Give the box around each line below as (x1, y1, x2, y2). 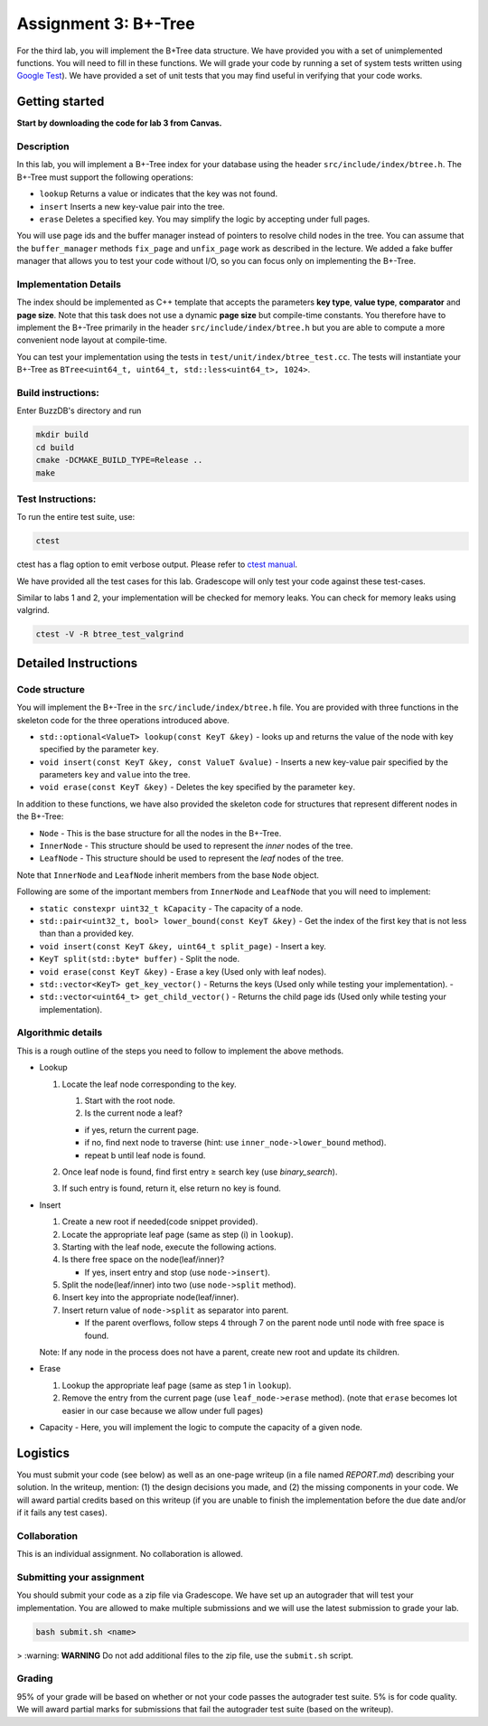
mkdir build (35, 429, 89, 440)
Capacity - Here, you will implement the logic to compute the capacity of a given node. (39, 1422, 363, 1432)
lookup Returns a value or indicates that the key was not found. (39, 188, 278, 199)
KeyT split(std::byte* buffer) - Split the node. (39, 954, 240, 965)
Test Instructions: (16, 493, 97, 505)
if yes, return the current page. (84, 1124, 199, 1135)
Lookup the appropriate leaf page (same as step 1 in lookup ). (61, 1380, 292, 1391)
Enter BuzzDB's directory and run (16, 405, 142, 416)
